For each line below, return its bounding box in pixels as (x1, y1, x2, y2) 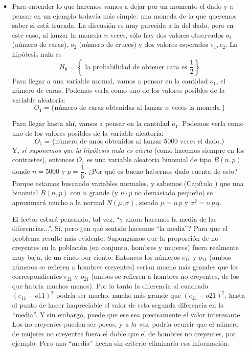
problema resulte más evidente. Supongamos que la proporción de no (12, 232, 219, 243)
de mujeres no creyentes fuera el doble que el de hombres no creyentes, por (12, 328, 236, 338)
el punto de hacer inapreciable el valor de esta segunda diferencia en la (12, 299, 224, 310)
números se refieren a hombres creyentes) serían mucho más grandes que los (12, 261, 239, 271)
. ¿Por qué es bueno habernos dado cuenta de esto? (84, 166, 238, 176)
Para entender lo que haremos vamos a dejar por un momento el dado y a (12, 1, 233, 11)
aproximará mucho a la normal (12, 197, 105, 207)
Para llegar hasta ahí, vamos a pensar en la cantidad (12, 118, 170, 128)
